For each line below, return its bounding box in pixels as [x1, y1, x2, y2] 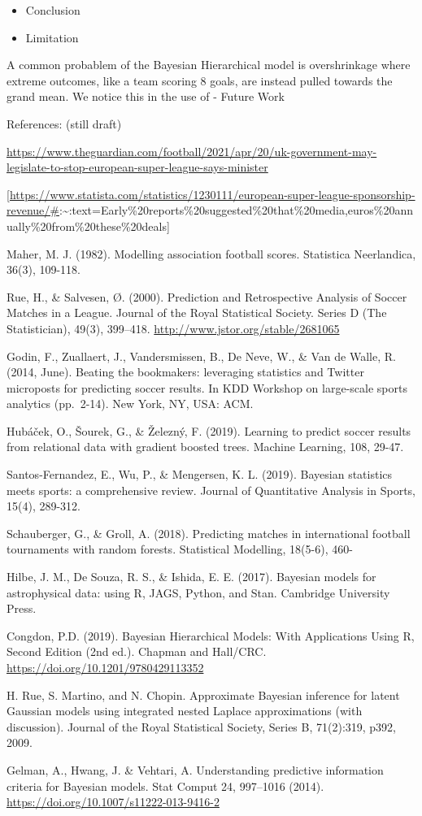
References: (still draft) [7, 115, 122, 132]
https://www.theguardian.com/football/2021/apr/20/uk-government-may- [7, 142, 377, 159]
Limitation [25, 28, 79, 46]
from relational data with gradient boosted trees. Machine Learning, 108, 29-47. [7, 438, 404, 455]
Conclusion [25, 2, 80, 18]
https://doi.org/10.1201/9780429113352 [7, 659, 204, 675]
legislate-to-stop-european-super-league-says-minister [7, 158, 268, 176]
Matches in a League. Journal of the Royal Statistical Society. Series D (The [7, 304, 387, 321]
